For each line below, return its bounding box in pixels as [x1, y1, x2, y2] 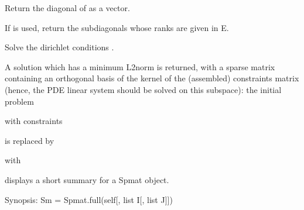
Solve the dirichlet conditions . [5, 41, 114, 53]
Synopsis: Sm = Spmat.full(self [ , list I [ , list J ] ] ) [5, 193, 173, 205]
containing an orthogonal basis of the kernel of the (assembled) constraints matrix [5, 72, 299, 84]
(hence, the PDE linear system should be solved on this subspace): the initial [5, 83, 282, 95]
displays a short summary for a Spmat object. [5, 173, 169, 185]
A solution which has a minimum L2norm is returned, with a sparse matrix [5, 60, 275, 73]
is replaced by [5, 134, 54, 146]
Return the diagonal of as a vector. [5, 2, 130, 13]
